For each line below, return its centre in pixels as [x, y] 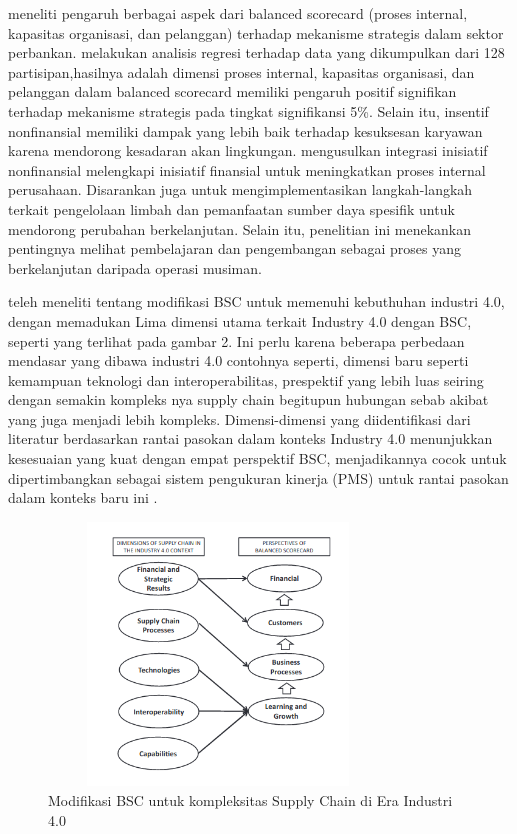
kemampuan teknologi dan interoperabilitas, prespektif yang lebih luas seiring [246, 379]
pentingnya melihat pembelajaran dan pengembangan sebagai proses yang [235, 248]
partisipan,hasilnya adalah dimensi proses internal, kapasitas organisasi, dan [241, 71]
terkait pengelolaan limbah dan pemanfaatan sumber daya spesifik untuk [231, 208]
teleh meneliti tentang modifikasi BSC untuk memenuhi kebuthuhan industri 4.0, [256, 301]
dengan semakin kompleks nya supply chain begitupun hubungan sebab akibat [248, 399]
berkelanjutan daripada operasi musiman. [135, 267]
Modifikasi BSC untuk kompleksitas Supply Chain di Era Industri [250, 800]
